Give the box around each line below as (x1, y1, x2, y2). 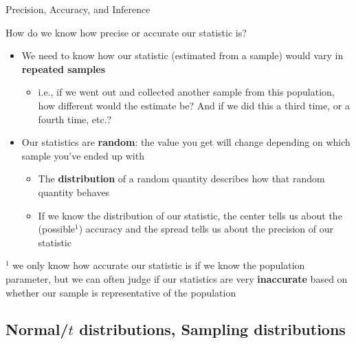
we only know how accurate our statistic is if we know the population (12, 258, 305, 272)
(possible (38, 222, 76, 236)
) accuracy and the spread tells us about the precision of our (78, 222, 334, 236)
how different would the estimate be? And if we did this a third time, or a (38, 98, 350, 112)
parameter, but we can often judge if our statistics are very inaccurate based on (5, 271, 348, 286)
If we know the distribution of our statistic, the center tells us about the (38, 208, 342, 222)
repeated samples (21, 61, 106, 76)
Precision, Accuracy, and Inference (5, 2, 151, 16)
